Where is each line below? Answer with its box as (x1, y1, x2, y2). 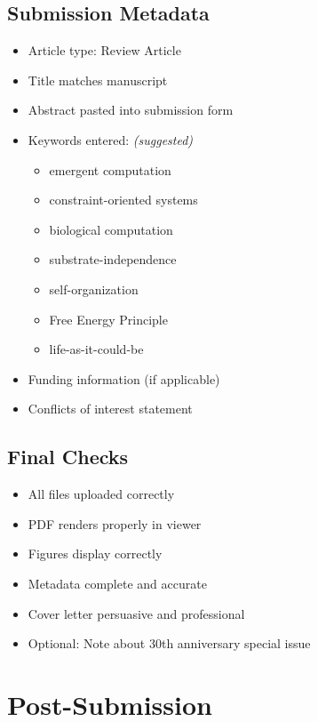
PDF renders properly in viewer (28, 514, 202, 533)
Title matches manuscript (28, 70, 168, 89)
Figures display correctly (28, 544, 163, 563)
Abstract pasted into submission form (28, 100, 234, 119)
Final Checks (7, 443, 129, 470)
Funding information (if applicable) (28, 369, 220, 388)
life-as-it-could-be (49, 340, 144, 358)
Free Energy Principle (49, 309, 168, 328)
